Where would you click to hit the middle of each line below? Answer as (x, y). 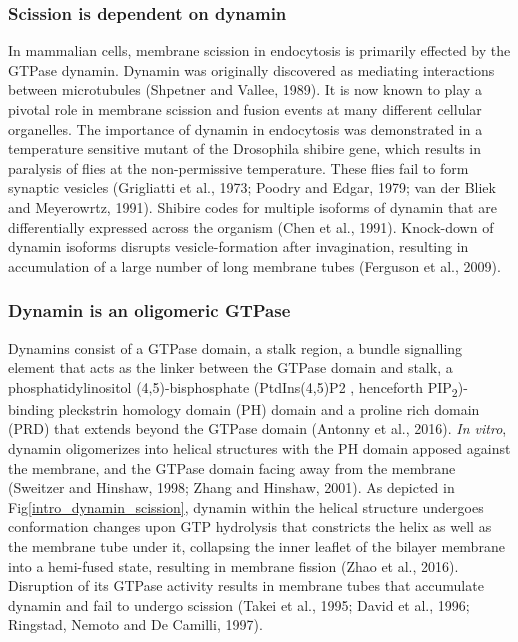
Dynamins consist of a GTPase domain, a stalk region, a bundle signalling (235, 347)
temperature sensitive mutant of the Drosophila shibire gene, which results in (244, 148)
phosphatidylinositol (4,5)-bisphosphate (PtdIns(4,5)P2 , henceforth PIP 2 (233, 388)
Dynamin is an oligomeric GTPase (149, 310)
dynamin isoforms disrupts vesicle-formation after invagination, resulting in (238, 246)
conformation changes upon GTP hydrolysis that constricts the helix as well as (250, 526)
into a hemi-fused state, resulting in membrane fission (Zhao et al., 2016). (233, 565)
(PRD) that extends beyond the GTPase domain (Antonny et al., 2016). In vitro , (257, 428)
